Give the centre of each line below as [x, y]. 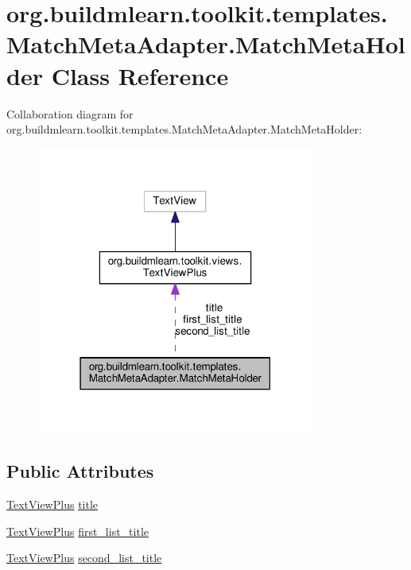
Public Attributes [80, 471]
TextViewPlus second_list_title [84, 558]
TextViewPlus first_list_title [78, 531]
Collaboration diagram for [70, 113]
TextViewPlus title [52, 504]
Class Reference [140, 75]
